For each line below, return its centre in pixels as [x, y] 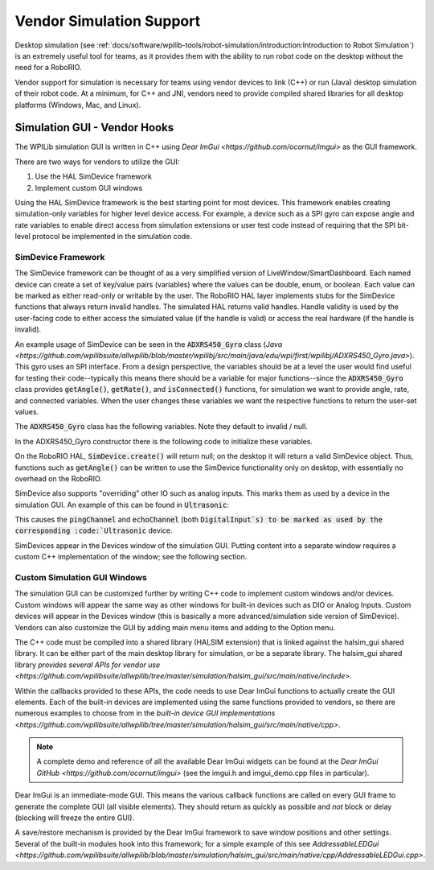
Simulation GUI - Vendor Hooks [94, 128]
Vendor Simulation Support [108, 21]
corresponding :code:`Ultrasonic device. [94, 530]
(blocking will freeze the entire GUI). [75, 818]
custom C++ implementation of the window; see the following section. [131, 557]
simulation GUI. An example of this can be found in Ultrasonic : [122, 505]
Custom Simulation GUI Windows [81, 578]
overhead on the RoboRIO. [58, 478]
